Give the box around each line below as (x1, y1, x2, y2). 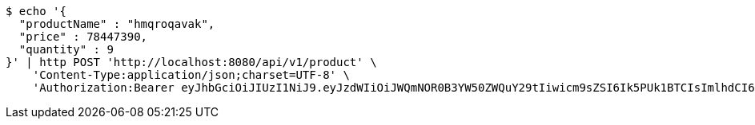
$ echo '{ (6, 5, 66, 18)
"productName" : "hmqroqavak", (18, 18, 215, 30)
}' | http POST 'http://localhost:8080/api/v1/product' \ (6, 56, 377, 68)
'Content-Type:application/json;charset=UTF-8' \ (32, 68, 350, 81)
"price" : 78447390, (18, 30, 148, 43)
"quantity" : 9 (18, 43, 114, 56)
